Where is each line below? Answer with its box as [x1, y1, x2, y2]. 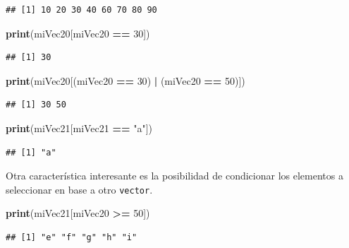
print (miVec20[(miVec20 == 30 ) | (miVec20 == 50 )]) [6, 73, 245, 88]
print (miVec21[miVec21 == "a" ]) [6, 120, 152, 135]
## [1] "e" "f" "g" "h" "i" [6, 232, 137, 242]
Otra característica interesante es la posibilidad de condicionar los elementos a [6, 168, 343, 183]
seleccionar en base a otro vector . [6, 182, 153, 196]
